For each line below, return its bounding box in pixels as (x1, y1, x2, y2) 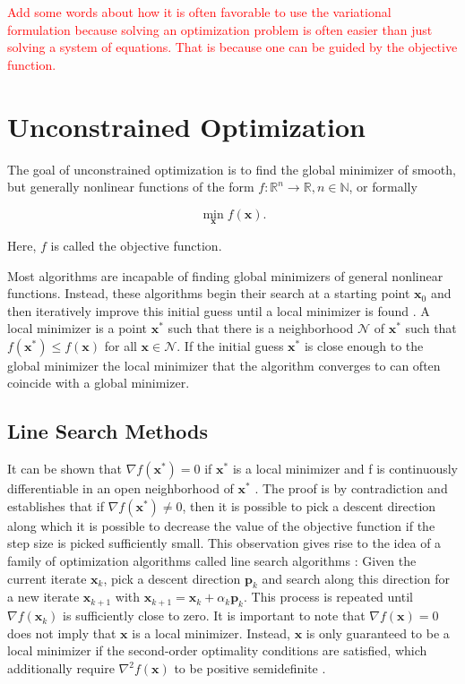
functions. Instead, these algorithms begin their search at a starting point (7, 284, 410, 303)
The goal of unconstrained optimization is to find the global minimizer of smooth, (7, 159, 456, 178)
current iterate (7, 569, 87, 587)
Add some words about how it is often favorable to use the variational (7, 3, 392, 21)
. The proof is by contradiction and (254, 479, 448, 498)
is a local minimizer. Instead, (132, 623, 290, 642)
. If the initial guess (177, 336, 284, 355)
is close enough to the (304, 336, 424, 355)
